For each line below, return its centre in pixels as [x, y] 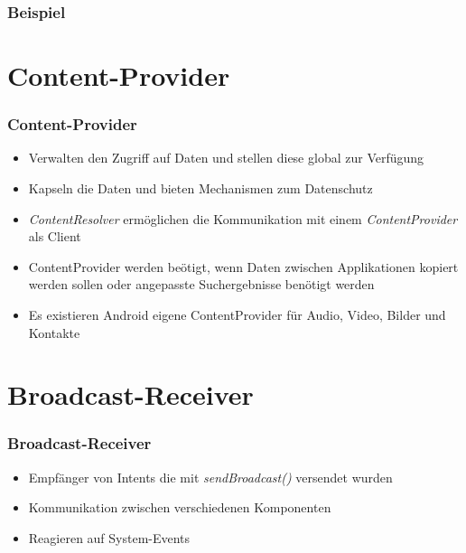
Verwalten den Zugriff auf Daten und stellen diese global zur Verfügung [226, 158]
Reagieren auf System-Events [109, 537]
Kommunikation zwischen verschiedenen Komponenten [180, 507]
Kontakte [54, 332]
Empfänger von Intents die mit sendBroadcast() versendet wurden [210, 477]
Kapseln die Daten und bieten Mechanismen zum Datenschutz [200, 188]
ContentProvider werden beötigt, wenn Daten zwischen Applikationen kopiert [243, 266]
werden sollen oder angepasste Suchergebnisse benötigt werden [201, 284]
